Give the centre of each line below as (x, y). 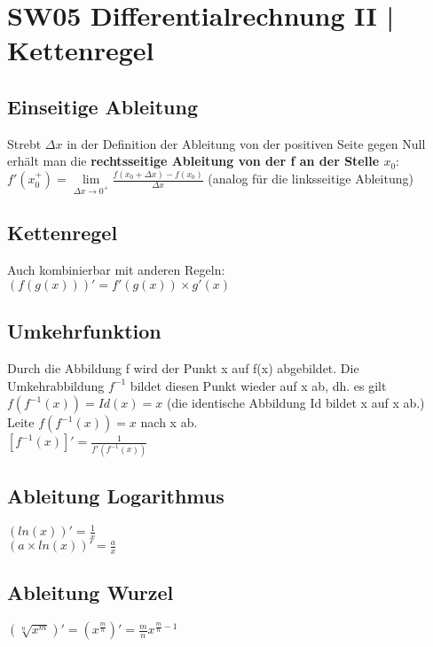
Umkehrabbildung (56, 385)
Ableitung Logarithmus (116, 495)
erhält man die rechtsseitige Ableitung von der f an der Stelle (193, 161)
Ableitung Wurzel (91, 592)
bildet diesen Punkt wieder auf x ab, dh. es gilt (258, 385)
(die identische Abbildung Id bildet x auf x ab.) (295, 403)
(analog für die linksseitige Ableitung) (311, 179)
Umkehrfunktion (84, 331)
